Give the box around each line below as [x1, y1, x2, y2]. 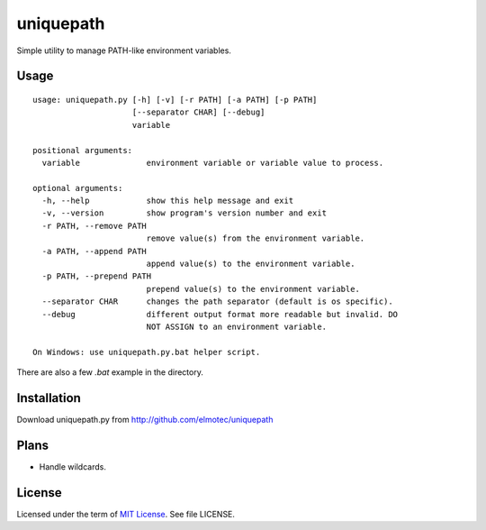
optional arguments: [32, 183, 123, 193]
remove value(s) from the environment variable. [146, 233, 365, 243]
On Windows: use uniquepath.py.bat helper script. [32, 347, 261, 357]
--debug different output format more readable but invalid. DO [41, 309, 399, 319]
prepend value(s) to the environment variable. [146, 284, 360, 294]
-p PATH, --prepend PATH [41, 271, 152, 281]
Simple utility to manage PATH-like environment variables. [16, 45, 231, 56]
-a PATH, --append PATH [41, 246, 148, 256]
